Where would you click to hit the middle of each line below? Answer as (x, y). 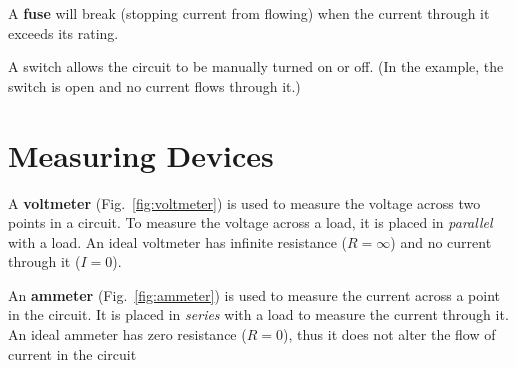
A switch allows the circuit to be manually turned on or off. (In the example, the (256, 66)
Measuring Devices (141, 154)
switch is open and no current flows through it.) (154, 85)
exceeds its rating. (63, 32)
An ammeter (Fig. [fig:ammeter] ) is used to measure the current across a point (254, 294)
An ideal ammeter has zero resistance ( (127, 334)
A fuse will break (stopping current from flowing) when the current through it (249, 13)
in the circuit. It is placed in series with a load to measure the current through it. (258, 314)
